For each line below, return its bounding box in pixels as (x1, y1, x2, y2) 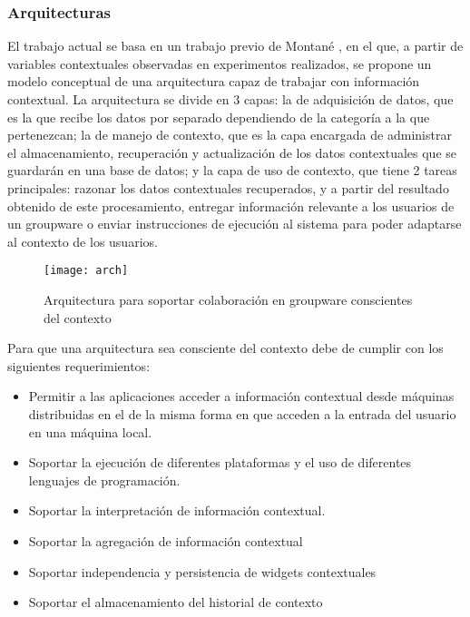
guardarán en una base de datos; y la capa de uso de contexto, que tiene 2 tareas (7, 161, 457, 180)
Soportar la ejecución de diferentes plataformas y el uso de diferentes (28, 453, 412, 472)
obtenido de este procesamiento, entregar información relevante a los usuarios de (7, 196, 455, 215)
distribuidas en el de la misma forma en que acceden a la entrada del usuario (28, 404, 456, 423)
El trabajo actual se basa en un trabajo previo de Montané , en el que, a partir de (7, 36, 464, 55)
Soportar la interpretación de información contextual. (28, 501, 326, 520)
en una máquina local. (28, 422, 152, 441)
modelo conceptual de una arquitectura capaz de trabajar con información (7, 72, 420, 91)
